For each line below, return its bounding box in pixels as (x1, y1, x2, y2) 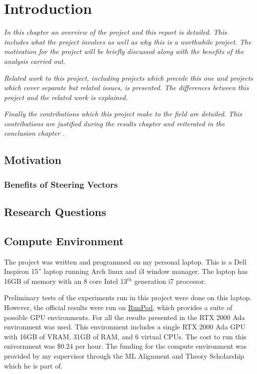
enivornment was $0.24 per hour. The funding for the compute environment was (4, 341, 247, 351)
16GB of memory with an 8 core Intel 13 (4, 275, 127, 286)
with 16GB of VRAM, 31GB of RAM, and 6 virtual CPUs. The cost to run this (4, 331, 247, 341)
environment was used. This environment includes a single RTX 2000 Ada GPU (4, 321, 246, 332)
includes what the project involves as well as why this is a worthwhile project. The (4, 36, 252, 47)
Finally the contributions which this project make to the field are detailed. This (4, 108, 242, 119)
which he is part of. (4, 360, 63, 371)
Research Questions (4, 204, 106, 219)
